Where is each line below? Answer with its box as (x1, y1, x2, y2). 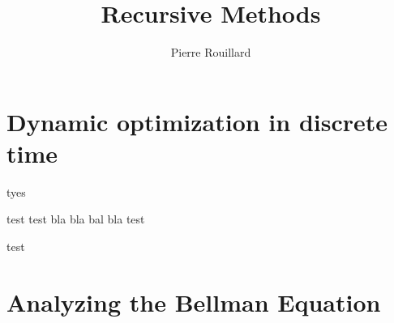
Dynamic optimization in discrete (6, 104, 388, 138)
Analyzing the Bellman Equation (6, 285, 381, 318)
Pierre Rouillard (170, 44, 251, 61)
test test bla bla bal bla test (6, 210, 145, 227)
